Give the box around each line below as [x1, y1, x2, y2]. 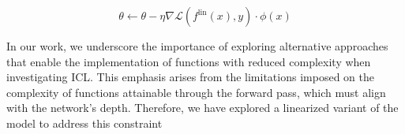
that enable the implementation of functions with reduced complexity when [6, 53, 371, 69]
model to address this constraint [6, 114, 163, 131]
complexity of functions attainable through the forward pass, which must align [6, 84, 386, 100]
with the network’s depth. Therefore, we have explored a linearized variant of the [6, 99, 399, 116]
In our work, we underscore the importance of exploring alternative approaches [6, 38, 388, 54]
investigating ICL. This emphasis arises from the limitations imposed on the [6, 69, 374, 85]
